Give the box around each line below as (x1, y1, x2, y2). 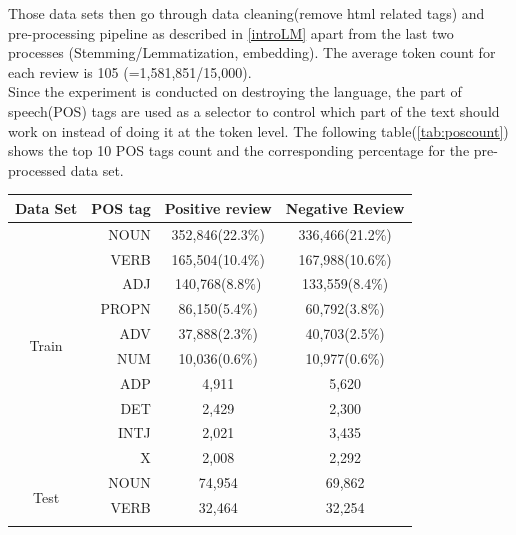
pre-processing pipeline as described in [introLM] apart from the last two (8, 22, 454, 43)
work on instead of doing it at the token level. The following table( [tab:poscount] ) (8, 120, 509, 141)
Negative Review (285, 197, 405, 218)
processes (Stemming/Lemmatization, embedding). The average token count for (8, 42, 496, 63)
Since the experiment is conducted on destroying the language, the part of (8, 81, 462, 102)
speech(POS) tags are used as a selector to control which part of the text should (8, 100, 500, 121)
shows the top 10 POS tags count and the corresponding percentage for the (8, 140, 470, 161)
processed (8, 159, 67, 180)
